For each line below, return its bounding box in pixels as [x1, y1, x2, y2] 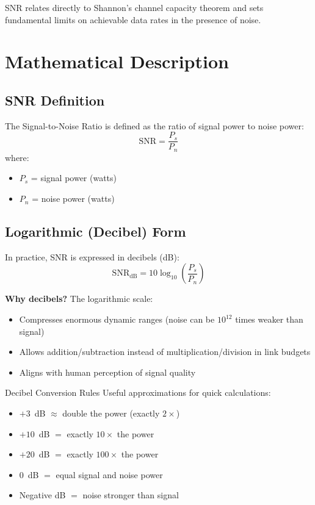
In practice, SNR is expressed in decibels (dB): [5, 250, 179, 263]
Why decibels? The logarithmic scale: [5, 292, 153, 305]
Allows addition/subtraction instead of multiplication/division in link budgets [19, 345, 311, 358]
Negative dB [19, 489, 66, 501]
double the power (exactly [62, 407, 160, 420]
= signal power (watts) [31, 171, 117, 184]
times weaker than [235, 313, 303, 326]
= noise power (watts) [32, 192, 115, 205]
